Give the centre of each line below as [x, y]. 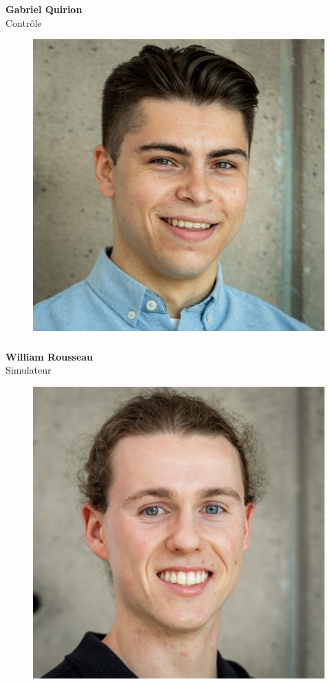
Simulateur [29, 370]
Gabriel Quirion [44, 9]
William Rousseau [49, 356]
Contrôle [24, 22]
